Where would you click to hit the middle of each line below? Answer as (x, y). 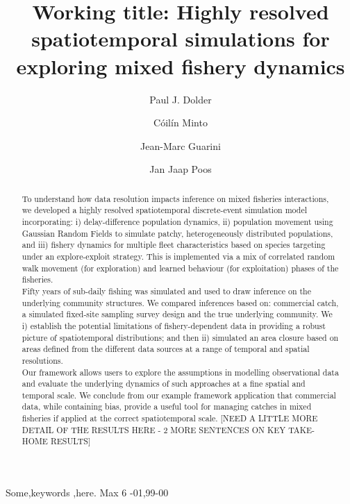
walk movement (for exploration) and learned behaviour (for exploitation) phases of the (180, 268)
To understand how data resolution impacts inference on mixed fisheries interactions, (175, 198)
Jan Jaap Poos (181, 169)
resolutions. (42, 360)
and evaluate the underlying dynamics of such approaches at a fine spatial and (164, 384)
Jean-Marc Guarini (181, 145)
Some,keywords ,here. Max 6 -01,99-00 (87, 493)
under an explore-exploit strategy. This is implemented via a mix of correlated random (178, 256)
